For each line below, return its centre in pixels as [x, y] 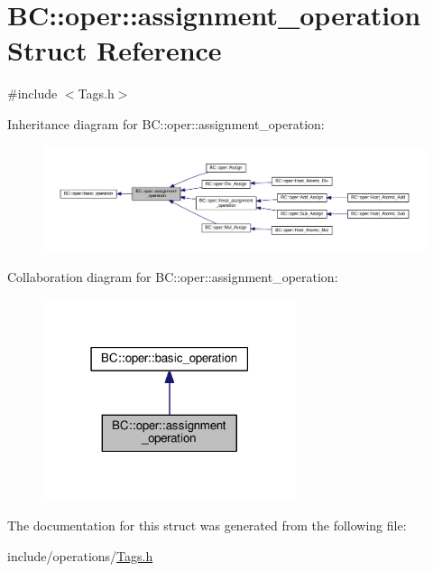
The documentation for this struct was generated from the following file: [207, 525]
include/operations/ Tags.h [80, 555]
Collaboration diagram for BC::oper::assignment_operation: [173, 277]
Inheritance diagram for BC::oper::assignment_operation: [166, 123]
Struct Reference [115, 50]
